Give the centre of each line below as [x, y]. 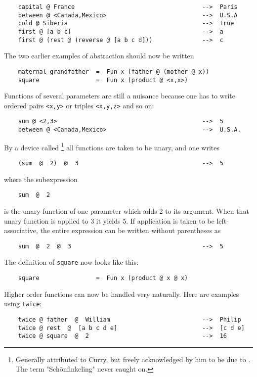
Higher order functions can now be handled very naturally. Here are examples [122, 294]
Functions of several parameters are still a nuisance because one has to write [120, 96]
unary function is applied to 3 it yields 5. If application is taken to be [109, 220]
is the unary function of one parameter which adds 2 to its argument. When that [127, 211]
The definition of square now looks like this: [71, 262]
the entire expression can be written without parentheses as [130, 230]
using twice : [23, 304]
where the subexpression [41, 179]
